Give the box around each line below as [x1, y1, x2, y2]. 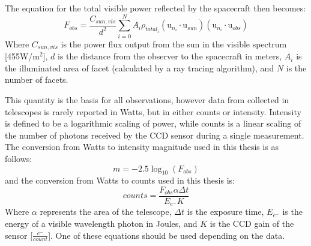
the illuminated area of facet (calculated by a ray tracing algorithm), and [5, 61, 274, 74]
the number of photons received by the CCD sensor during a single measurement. [5, 128, 304, 141]
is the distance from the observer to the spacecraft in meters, [58, 50, 282, 62]
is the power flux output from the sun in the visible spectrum [61, 37, 287, 50]
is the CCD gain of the [210, 217, 294, 230]
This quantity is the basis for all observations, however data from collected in [5, 93, 289, 106]
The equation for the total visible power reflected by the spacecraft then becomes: [5, 2, 306, 14]
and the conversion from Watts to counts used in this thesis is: [5, 174, 235, 187]
